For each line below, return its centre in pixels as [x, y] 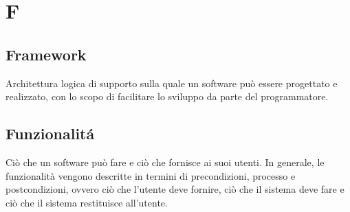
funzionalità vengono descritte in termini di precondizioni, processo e [151, 175]
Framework [46, 54]
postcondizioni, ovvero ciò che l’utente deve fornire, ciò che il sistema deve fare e [175, 189]
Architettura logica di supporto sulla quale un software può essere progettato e [172, 83]
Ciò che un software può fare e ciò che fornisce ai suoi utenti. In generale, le [165, 162]
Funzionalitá [50, 133]
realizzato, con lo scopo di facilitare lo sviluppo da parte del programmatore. [167, 96]
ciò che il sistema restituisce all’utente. [87, 202]
